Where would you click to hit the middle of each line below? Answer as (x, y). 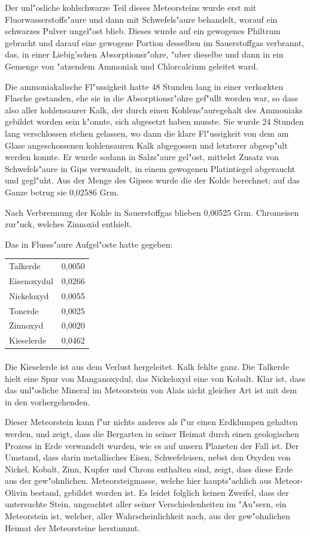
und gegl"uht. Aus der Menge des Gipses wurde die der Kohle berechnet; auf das (152, 180)
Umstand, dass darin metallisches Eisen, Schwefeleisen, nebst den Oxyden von (148, 457)
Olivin (16, 492)
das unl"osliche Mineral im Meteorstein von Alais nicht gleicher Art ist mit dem (151, 390)
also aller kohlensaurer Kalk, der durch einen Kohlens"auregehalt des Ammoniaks (154, 109)
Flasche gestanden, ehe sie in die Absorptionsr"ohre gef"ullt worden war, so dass (151, 98)
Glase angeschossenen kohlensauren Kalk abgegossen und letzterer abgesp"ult (146, 145)
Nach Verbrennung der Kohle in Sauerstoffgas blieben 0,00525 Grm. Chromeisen (152, 212)
